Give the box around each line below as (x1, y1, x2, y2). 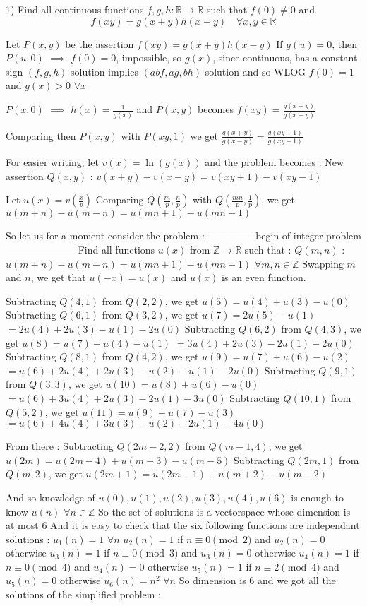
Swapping (302, 256, 344, 271)
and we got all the (258, 573, 336, 588)
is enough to (291, 489, 344, 504)
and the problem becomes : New (205, 155, 344, 170)
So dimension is (179, 573, 246, 588)
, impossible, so (116, 50, 182, 65)
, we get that (30, 270, 86, 285)
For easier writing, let (6, 155, 99, 170)
